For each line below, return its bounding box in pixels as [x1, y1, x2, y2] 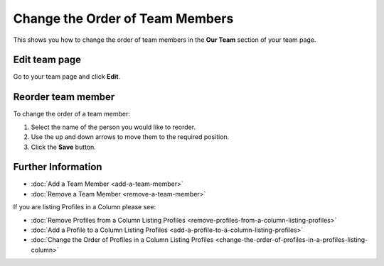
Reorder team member [13, 91, 115, 103]
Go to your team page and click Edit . [13, 72, 121, 81]
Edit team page [13, 54, 82, 66]
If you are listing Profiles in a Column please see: [13, 203, 156, 211]
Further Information [13, 161, 102, 173]
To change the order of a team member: [13, 110, 131, 118]
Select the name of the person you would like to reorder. [31, 123, 196, 131]
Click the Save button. [31, 143, 96, 151]
